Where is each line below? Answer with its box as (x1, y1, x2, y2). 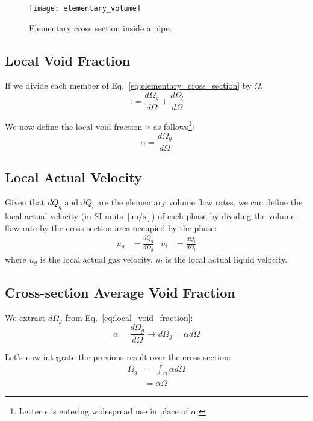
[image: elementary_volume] (29, 4, 141, 13)
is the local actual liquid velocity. (165, 252, 288, 265)
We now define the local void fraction (5, 120, 143, 133)
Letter (19, 405, 42, 417)
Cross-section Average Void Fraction (5, 282, 235, 301)
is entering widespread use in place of (51, 405, 188, 417)
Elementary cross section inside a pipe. (29, 21, 172, 34)
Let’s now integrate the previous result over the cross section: (5, 350, 231, 363)
